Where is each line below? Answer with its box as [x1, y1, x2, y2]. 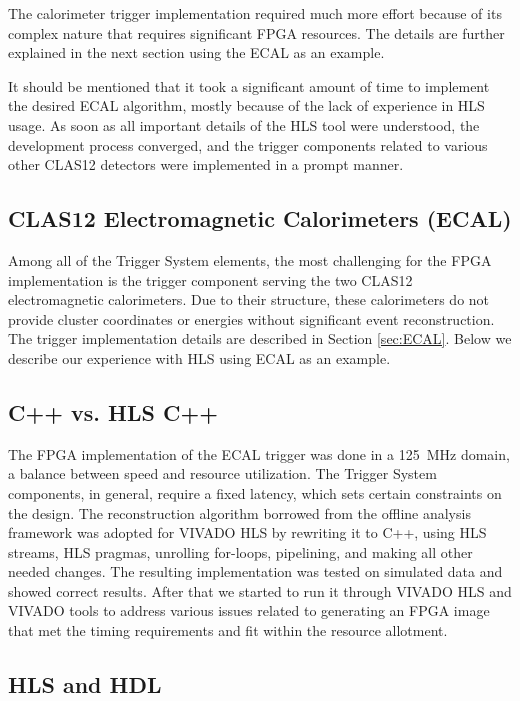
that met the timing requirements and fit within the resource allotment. [8, 620, 448, 641]
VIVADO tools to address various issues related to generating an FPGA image [8, 600, 490, 621]
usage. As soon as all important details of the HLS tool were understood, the [8, 114, 480, 135]
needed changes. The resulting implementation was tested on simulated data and [8, 561, 503, 582]
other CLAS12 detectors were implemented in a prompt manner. [8, 154, 404, 175]
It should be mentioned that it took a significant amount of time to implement [8, 75, 490, 96]
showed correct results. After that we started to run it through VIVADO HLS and [8, 580, 512, 601]
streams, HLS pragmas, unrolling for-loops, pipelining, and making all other [8, 541, 473, 562]
